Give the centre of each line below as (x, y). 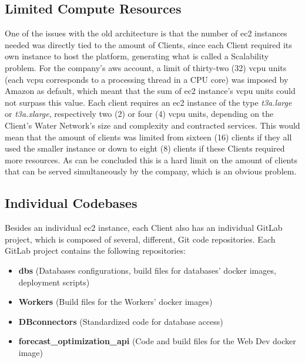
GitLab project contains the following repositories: (95, 251)
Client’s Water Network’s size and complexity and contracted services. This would (152, 125)
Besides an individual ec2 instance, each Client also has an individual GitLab (144, 228)
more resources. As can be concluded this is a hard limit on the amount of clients (151, 159)
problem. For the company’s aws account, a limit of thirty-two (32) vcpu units (146, 67)
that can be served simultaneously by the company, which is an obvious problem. (151, 171)
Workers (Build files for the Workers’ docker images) (115, 302)
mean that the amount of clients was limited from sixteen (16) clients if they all (148, 137)
